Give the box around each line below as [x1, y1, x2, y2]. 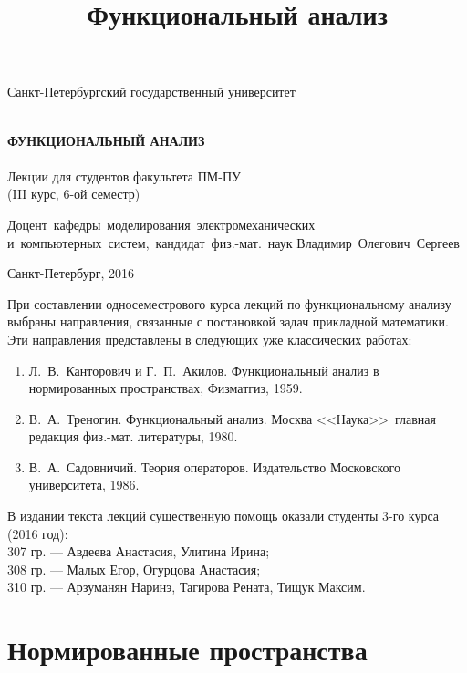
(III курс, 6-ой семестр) [7, 184, 140, 203]
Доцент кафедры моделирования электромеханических [7, 214, 316, 233]
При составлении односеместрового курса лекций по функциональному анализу [7, 294, 451, 313]
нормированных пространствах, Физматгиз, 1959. [28, 378, 303, 398]
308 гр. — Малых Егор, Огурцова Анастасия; [7, 559, 261, 578]
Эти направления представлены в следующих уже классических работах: [7, 329, 412, 348]
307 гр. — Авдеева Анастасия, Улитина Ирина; [7, 542, 270, 561]
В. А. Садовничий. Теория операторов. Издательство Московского [28, 457, 400, 476]
